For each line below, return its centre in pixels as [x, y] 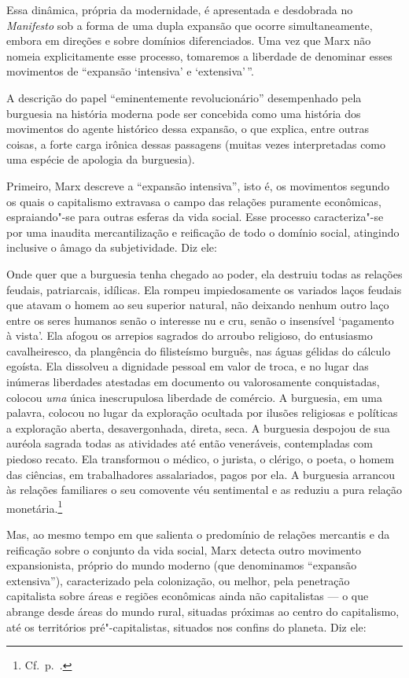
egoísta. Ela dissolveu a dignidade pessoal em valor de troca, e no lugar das [188, 366]
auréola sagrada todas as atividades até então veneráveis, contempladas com [190, 443]
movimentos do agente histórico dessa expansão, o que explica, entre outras [188, 129]
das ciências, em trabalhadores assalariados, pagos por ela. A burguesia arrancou [201, 474]
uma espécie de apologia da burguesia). [101, 159]
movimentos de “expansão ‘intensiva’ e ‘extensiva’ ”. [130, 71]
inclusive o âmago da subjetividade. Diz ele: [112, 247]
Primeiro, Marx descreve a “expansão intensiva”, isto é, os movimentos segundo [198, 185]
